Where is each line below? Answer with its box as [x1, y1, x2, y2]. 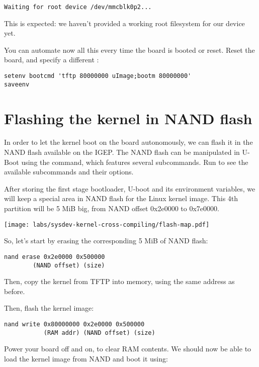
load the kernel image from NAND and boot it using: [4, 353, 168, 363]
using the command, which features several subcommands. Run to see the [21, 156, 248, 167]
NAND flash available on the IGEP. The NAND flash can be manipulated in [4, 147, 240, 157]
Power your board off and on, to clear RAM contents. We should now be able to [4, 343, 251, 354]
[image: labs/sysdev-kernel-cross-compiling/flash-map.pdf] [4, 221, 210, 228]
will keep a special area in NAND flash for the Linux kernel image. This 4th [4, 193, 238, 204]
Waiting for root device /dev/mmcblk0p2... [4, 4, 152, 11]
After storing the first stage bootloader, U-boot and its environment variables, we [4, 183, 255, 194]
